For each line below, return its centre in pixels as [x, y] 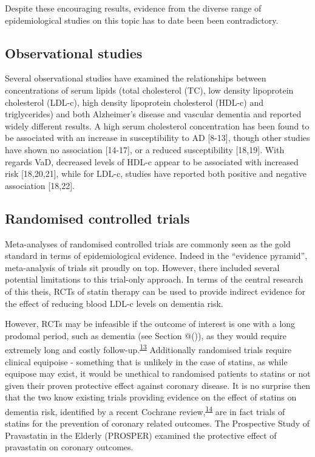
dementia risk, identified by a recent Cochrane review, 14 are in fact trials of [145, 410]
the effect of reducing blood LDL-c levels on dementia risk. [114, 303]
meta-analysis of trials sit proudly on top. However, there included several [142, 267]
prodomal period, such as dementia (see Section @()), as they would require [146, 335]
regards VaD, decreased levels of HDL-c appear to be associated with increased [152, 161]
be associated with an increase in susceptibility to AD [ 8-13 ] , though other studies [157, 138]
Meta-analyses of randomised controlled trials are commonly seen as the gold [148, 243]
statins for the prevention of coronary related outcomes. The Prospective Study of [157, 423]
